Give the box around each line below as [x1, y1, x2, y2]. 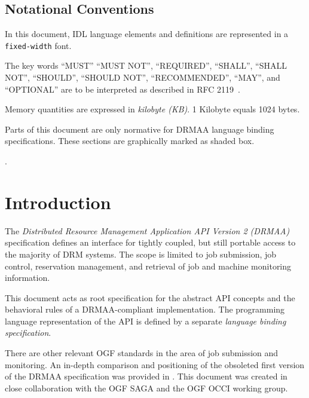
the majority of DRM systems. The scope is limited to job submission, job [5, 247, 277, 260]
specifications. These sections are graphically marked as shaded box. [5, 134, 255, 147]
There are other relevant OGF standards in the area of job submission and [5, 347, 279, 359]
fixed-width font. [5, 39, 72, 51]
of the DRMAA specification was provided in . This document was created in [5, 370, 287, 382]
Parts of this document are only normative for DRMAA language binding [5, 123, 274, 135]
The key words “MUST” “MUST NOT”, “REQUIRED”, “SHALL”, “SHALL [5, 59, 287, 72]
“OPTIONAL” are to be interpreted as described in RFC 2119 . [5, 82, 240, 95]
